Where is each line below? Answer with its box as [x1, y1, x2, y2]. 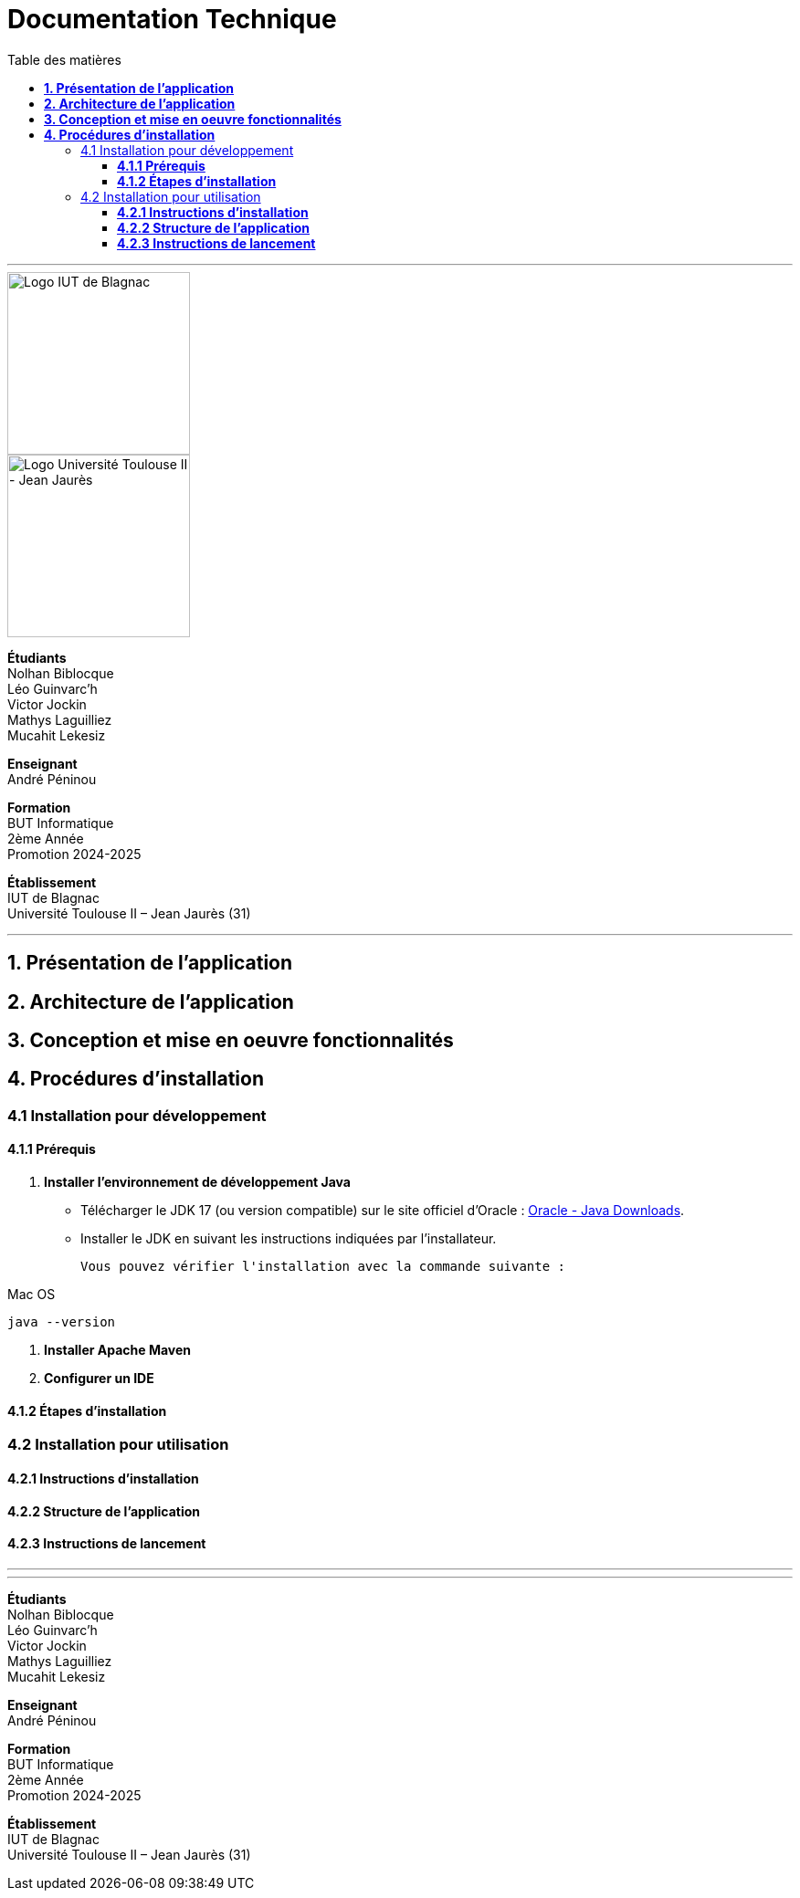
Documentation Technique [7, 4, 337, 35]
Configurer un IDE [44, 1370, 154, 1387]
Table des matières [7, 51, 121, 68]
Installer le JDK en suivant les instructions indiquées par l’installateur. [80, 1231, 497, 1247]
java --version [7, 1315, 116, 1330]
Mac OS [7, 1286, 56, 1303]
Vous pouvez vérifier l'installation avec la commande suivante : [80, 1259, 566, 1274]
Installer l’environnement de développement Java [44, 1174, 351, 1190]
